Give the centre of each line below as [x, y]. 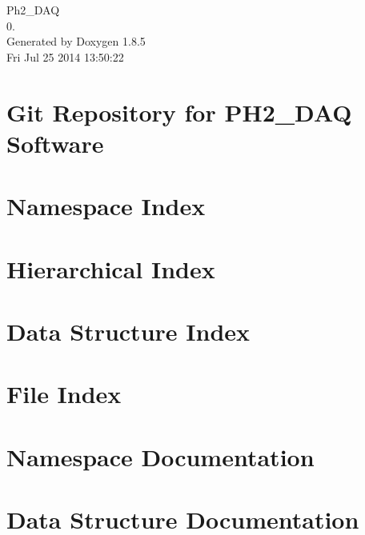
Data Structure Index [128, 331]
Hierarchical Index [111, 268]
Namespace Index [106, 206]
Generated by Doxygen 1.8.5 [76, 41]
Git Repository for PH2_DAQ [179, 112]
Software [55, 143]
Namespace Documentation [160, 456]
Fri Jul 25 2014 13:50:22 [65, 56]
